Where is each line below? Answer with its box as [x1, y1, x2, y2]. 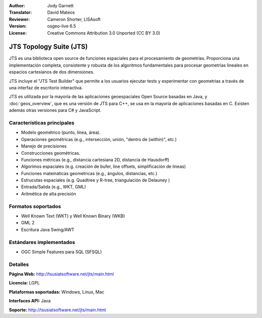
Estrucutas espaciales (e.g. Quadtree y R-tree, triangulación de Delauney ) [21, 177, 170, 183]
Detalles [9, 261, 29, 267]
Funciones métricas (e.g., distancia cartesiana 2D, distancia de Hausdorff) [21, 157, 170, 162]
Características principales [9, 119, 75, 126]
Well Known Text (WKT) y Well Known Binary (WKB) [21, 213, 125, 219]
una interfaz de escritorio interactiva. [9, 85, 83, 91]
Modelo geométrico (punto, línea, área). [21, 129, 101, 136]
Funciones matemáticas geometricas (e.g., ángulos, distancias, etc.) [21, 170, 158, 176]
